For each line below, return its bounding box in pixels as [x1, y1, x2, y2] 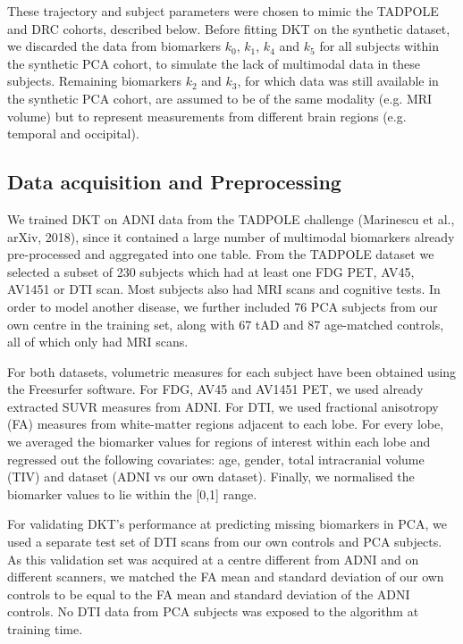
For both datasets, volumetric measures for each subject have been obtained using [7, 362, 457, 381]
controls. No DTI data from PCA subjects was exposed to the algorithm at [7, 602, 419, 621]
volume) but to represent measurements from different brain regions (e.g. [7, 106, 407, 125]
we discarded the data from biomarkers [7, 37, 222, 55]
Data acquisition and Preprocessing [7, 168, 341, 196]
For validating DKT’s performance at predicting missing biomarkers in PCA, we [7, 514, 447, 533]
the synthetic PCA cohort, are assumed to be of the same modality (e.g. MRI [7, 88, 433, 107]
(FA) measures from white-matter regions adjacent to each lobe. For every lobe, [7, 414, 444, 433]
